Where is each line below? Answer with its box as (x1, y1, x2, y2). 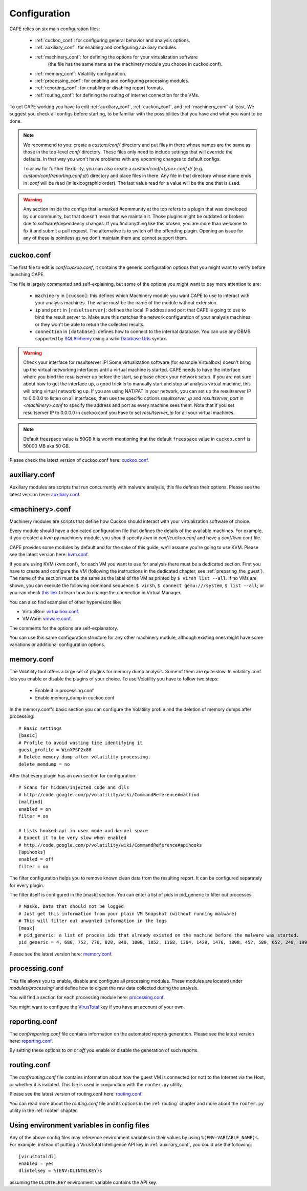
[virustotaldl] (18, 1154, 57, 1159)
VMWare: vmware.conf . (22, 616, 72, 622)
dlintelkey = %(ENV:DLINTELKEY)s (18, 1168, 102, 1174)
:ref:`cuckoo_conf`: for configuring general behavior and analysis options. (35, 37, 190, 43)
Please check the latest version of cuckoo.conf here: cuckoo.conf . (9, 457, 149, 463)
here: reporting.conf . (9, 1038, 53, 1044)
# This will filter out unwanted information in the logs (18, 918, 167, 924)
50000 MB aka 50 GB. (23, 443, 70, 449)
